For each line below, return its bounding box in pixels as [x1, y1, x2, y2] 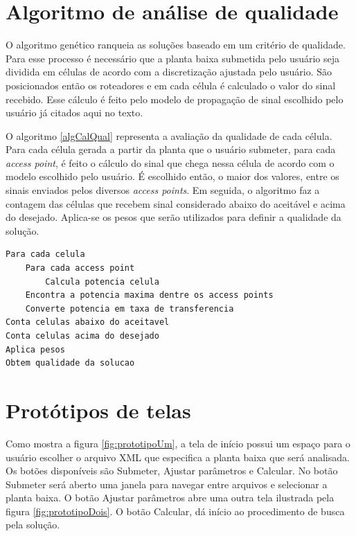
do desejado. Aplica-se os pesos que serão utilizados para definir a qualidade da [6, 210, 341, 224]
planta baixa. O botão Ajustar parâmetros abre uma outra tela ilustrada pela [6, 490, 335, 505]
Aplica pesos [6, 344, 65, 355]
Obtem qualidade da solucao [6, 358, 135, 368]
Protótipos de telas [6, 395, 191, 424]
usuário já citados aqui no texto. [6, 105, 143, 120]
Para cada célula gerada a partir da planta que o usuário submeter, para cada [6, 142, 336, 157]
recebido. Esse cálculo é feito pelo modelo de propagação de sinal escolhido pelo [6, 91, 344, 106]
